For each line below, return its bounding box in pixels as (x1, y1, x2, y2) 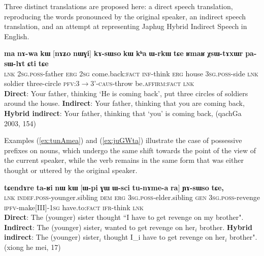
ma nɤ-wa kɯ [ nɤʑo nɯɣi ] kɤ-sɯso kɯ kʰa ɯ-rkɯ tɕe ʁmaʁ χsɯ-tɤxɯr (4, 48, 243, 59)
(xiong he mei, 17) (4, 242, 61, 252)
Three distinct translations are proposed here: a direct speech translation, (4, 1, 233, 11)
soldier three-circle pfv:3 (4, 78, 80, 89)
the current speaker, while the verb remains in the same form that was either (4, 155, 244, 165)
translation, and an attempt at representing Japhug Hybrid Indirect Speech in (4, 21, 247, 32)
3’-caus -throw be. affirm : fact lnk (90, 78, 194, 89)
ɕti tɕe (27, 58, 49, 68)
